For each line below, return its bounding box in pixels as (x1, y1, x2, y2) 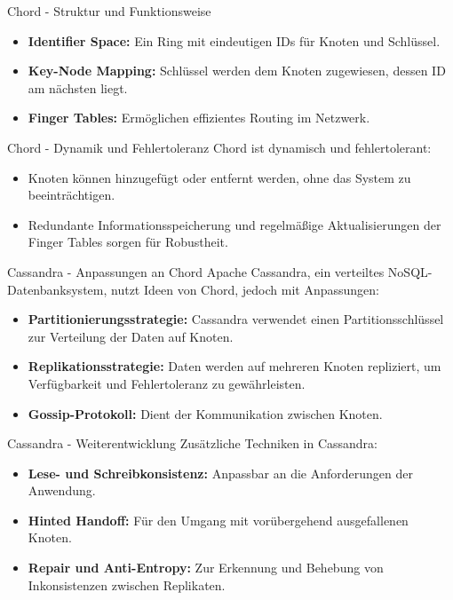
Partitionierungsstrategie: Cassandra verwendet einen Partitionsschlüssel (28, 310, 444, 328)
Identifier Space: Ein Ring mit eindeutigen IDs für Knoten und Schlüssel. (28, 31, 441, 50)
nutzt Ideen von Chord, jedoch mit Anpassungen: (111, 280, 380, 298)
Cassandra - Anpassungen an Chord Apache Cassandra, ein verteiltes (7, 262, 385, 280)
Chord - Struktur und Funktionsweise (7, 2, 211, 20)
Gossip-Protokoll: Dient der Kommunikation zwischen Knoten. (28, 404, 383, 422)
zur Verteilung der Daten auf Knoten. (28, 327, 234, 345)
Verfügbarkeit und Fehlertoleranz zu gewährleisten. (28, 374, 306, 392)
